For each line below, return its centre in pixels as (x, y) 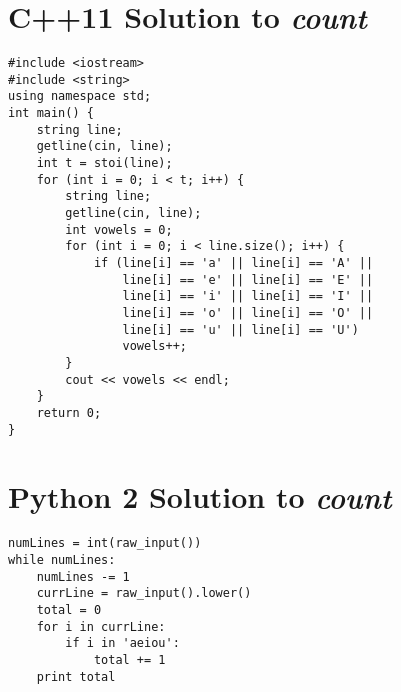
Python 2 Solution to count (200, 497)
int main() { (51, 113)
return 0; (69, 412)
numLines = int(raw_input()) (105, 543)
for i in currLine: (101, 626)
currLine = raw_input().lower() (144, 593)
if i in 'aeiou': (122, 643)
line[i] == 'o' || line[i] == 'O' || (248, 312)
